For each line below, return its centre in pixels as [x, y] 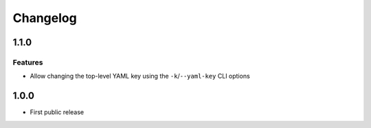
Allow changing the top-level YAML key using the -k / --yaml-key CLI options [140, 76]
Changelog [45, 18]
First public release [57, 112]
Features [28, 62]
